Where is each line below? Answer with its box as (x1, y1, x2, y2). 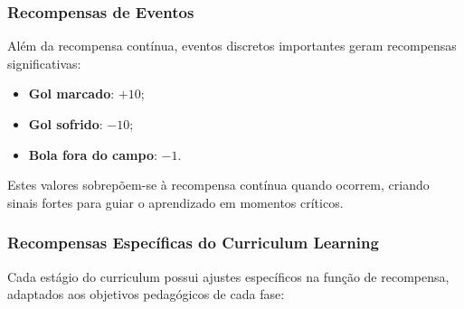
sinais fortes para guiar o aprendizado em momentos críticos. (7, 192, 344, 211)
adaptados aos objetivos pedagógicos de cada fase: (7, 285, 285, 304)
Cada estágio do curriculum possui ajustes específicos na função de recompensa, (7, 267, 450, 286)
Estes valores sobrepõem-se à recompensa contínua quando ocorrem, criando (7, 175, 430, 194)
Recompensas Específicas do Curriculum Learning (7, 231, 379, 254)
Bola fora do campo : (28, 145, 157, 164)
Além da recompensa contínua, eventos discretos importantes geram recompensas (7, 36, 457, 55)
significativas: (7, 53, 81, 72)
